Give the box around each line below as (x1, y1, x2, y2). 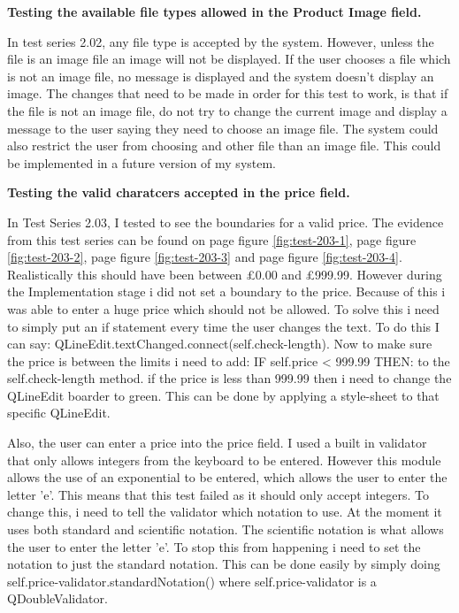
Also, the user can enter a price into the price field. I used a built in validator (7, 433, 427, 452)
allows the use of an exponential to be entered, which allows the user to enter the (7, 468, 448, 487)
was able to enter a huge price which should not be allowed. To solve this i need (7, 299, 440, 318)
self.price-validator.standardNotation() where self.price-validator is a (7, 571, 377, 590)
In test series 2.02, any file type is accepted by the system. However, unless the (7, 32, 434, 50)
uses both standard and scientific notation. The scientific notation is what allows (7, 520, 444, 539)
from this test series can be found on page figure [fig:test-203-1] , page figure (7, 230, 417, 249)
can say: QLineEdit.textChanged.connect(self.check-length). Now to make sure (7, 334, 432, 353)
